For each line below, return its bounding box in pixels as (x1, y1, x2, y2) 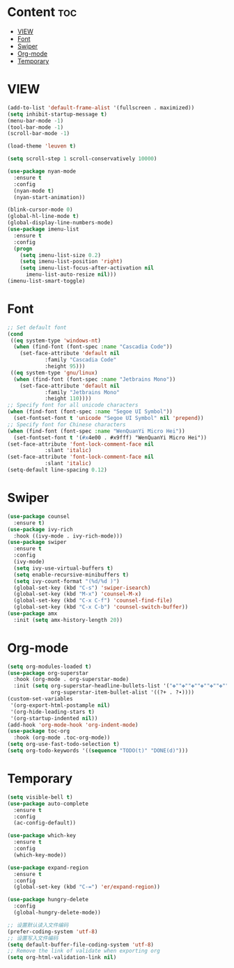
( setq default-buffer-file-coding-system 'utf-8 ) (7, 941, 155, 948)
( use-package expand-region (7, 864, 89, 871)
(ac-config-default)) (13, 820, 77, 827)
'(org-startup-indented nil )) (10, 715, 98, 721)
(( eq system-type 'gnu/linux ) (10, 369, 98, 376)
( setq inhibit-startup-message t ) (7, 111, 108, 118)
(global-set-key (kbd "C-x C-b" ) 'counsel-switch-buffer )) (13, 604, 189, 611)
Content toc (7, 4, 77, 20)
